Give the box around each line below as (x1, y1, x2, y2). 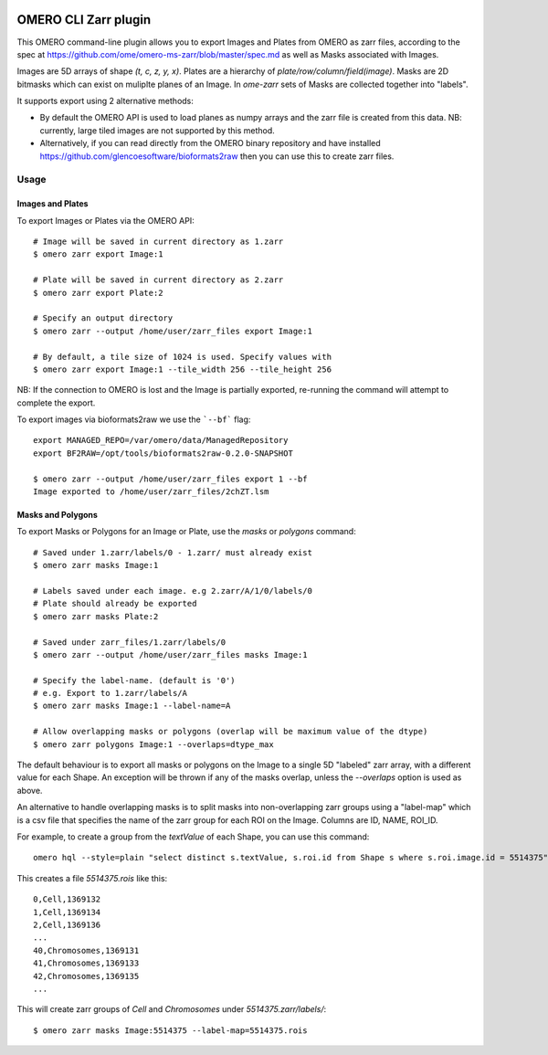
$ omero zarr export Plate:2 (33, 288, 163, 298)
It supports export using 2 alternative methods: (16, 96, 194, 107)
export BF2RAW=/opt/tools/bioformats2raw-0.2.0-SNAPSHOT (33, 448, 294, 459)
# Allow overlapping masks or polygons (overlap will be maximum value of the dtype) (33, 726, 428, 737)
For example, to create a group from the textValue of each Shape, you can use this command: (16, 831, 370, 842)
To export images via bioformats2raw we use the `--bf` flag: (16, 414, 251, 425)
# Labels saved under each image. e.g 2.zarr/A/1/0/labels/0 (33, 586, 312, 596)
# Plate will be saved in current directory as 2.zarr (33, 275, 284, 285)
